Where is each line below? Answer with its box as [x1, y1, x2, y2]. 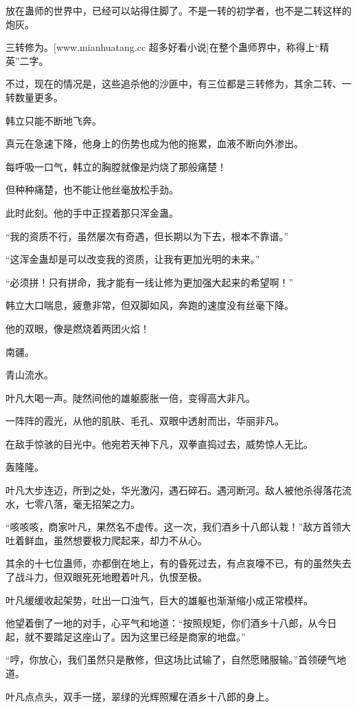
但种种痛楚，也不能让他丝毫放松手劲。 [5, 182, 178, 197]
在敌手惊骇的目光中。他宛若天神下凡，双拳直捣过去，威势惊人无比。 [5, 436, 313, 451]
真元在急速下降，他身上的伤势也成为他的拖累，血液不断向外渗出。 [5, 136, 303, 151]
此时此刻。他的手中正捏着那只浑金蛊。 [5, 205, 178, 219]
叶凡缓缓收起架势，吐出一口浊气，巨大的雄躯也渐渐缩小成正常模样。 [5, 592, 313, 607]
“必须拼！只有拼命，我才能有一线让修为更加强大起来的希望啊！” [5, 275, 294, 289]
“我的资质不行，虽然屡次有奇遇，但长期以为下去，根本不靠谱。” [5, 228, 289, 243]
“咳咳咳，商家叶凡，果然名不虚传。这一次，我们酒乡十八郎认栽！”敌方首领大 [5, 519, 352, 534]
